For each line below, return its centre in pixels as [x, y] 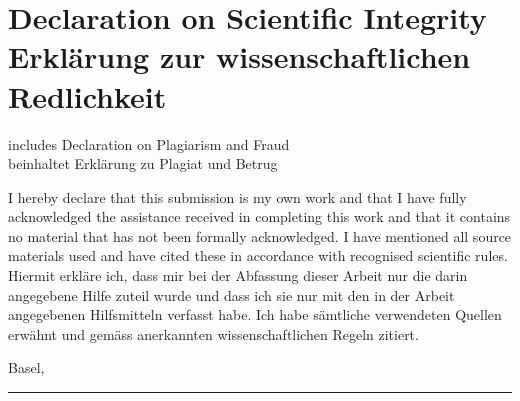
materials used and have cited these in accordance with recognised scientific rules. [258, 255]
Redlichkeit [87, 95]
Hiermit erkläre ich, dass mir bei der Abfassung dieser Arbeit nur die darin [238, 275]
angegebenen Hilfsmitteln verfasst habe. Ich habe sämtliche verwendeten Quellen [255, 314]
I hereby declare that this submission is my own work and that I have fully [237, 196]
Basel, [26, 367]
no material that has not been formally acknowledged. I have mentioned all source [260, 235]
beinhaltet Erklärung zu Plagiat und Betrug [143, 163]
